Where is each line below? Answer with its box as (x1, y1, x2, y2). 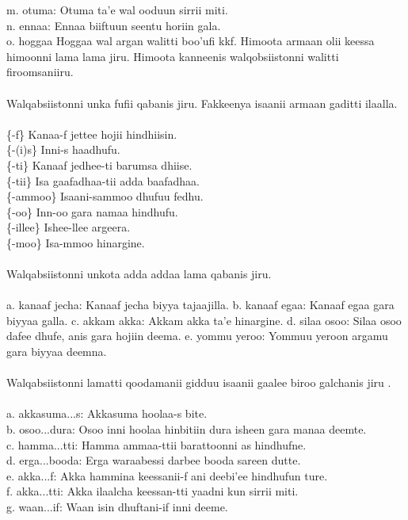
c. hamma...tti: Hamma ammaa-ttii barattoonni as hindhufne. (6, 436, 307, 453)
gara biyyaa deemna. (6, 343, 107, 360)
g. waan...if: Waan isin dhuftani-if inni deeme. (6, 499, 228, 514)
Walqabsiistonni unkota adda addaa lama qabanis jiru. (6, 266, 272, 282)
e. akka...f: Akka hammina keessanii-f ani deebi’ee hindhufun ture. (6, 467, 328, 484)
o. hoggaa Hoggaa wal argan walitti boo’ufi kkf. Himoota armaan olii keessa (6, 32, 375, 49)
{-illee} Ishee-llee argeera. (6, 219, 131, 235)
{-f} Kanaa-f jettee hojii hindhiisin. (6, 125, 177, 142)
